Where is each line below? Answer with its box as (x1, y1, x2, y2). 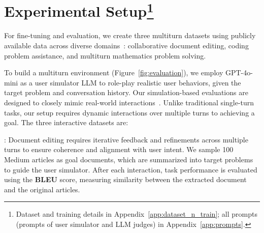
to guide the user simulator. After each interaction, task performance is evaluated (4, 164, 257, 174)
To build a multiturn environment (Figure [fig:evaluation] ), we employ (4, 67, 223, 78)
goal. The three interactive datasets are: (4, 117, 128, 128)
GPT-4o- (225, 67, 253, 78)
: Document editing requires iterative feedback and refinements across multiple (4, 134, 248, 144)
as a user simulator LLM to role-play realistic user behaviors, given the (20, 77, 241, 88)
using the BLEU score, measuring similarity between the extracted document (4, 174, 247, 185)
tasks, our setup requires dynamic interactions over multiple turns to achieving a (4, 107, 255, 118)
